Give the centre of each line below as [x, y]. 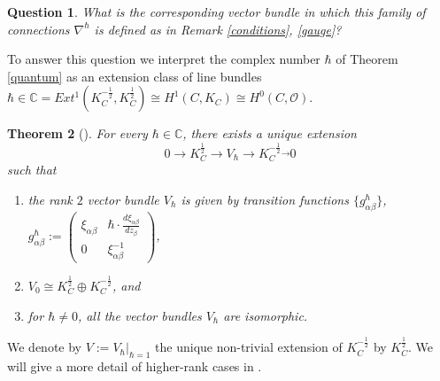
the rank [50, 200]
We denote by [44, 347]
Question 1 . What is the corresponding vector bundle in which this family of [216, 12]
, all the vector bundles [139, 315]
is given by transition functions [265, 200]
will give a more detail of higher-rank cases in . [135, 366]
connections [39, 29]
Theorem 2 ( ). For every [77, 133]
